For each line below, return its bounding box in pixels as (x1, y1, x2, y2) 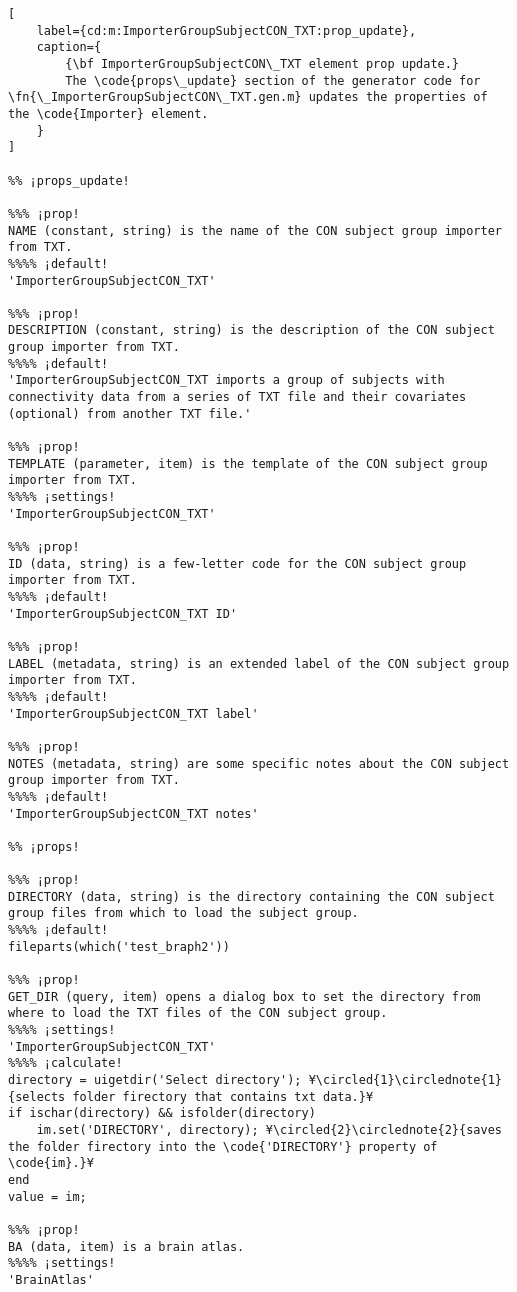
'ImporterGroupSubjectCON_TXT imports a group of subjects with (8, 373, 445, 388)
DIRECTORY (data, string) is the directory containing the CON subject (8, 889, 495, 904)
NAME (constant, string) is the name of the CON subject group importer (8, 223, 502, 238)
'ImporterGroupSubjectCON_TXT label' (8, 706, 259, 721)
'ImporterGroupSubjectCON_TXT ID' (8, 606, 238, 621)
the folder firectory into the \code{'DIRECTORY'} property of (8, 1139, 438, 1154)
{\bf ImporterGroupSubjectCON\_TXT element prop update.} (65, 56, 460, 71)
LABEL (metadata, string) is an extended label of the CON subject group (8, 656, 510, 671)
